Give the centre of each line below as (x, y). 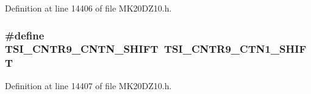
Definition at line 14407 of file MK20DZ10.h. (88, 85)
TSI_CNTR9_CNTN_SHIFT (82, 49)
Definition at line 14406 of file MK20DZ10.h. (88, 8)
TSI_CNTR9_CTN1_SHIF (235, 49)
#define (25, 35)
